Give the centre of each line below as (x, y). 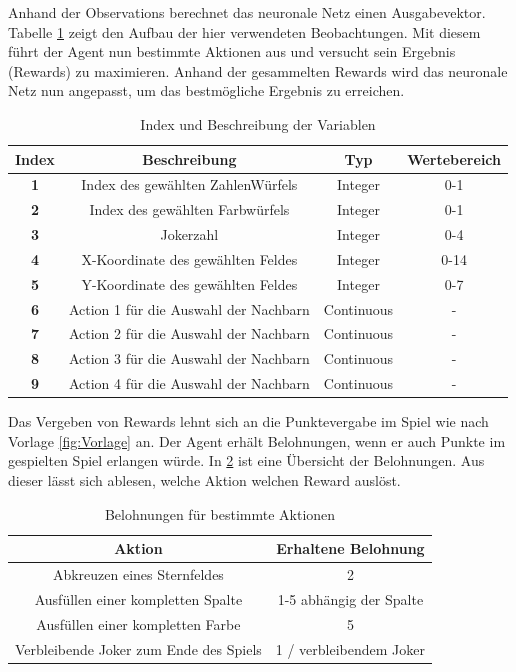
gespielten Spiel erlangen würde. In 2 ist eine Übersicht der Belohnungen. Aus (246, 460)
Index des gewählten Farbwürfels (189, 209)
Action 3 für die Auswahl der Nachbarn (189, 358)
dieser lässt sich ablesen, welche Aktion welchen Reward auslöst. (204, 480)
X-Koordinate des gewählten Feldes (189, 258)
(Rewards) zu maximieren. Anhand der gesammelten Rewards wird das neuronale (258, 70)
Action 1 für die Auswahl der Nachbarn (189, 308)
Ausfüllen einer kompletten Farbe (138, 623)
